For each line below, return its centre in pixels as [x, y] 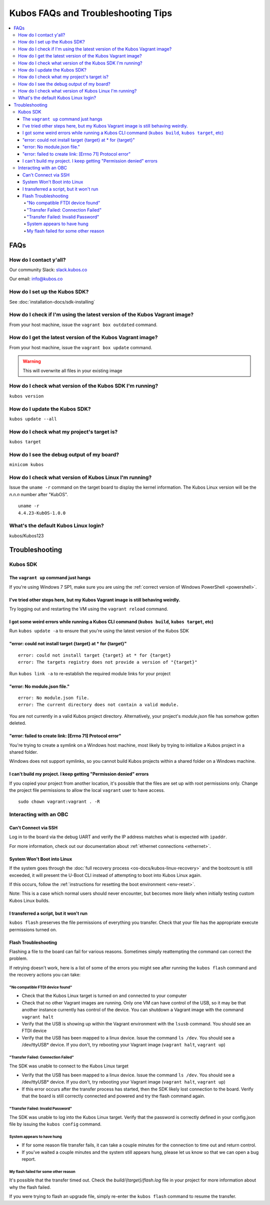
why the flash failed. [30, 1187]
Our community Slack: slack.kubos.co [48, 270]
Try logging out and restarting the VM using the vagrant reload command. [89, 609]
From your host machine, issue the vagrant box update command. [81, 347]
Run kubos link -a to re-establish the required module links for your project [90, 673]
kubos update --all [33, 419]
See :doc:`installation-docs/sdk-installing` [52, 302]
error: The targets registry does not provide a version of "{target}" [108, 662]
